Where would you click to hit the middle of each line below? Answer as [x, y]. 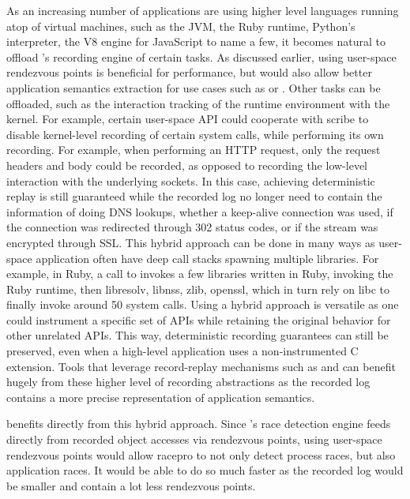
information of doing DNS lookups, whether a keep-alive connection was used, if [200, 211]
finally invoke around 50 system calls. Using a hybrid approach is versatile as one [203, 304]
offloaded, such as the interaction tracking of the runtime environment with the [198, 103]
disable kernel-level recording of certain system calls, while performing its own [195, 134]
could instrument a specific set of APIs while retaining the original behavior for [199, 319]
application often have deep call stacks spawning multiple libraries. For [207, 258]
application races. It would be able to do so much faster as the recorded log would [205, 470]
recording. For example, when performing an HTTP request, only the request [194, 150]
